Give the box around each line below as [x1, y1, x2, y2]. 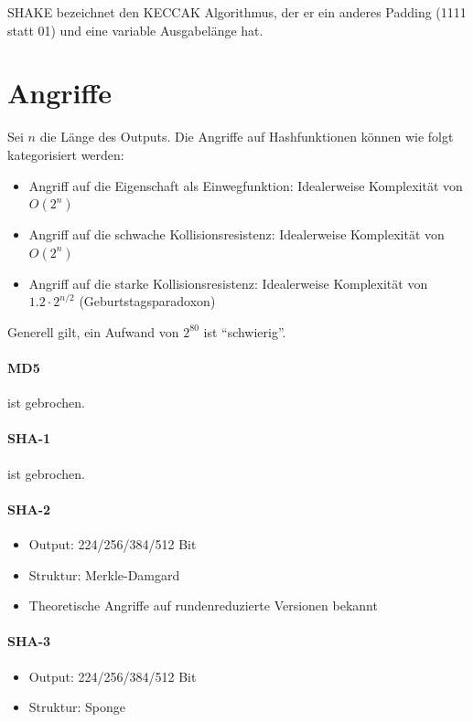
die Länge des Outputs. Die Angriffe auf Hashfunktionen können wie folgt [39, 127, 454, 146]
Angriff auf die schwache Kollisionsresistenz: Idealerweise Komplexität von [28, 225, 445, 244]
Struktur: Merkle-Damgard [28, 565, 180, 584]
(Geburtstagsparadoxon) [79, 292, 216, 311]
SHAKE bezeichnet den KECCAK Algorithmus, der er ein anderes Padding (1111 [7, 3, 467, 21]
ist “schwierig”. [203, 322, 286, 341]
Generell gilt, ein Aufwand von [7, 322, 179, 341]
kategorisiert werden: [7, 144, 124, 164]
